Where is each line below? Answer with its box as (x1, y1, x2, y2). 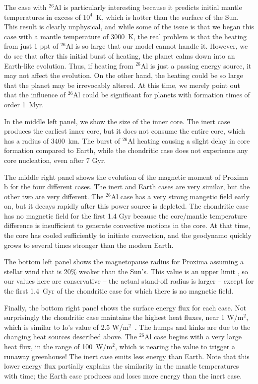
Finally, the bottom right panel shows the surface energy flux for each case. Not (4, 302, 247, 312)
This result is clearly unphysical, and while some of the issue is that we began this (4, 21, 254, 32)
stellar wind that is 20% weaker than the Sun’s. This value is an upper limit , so (4, 266, 248, 276)
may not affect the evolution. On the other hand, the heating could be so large (4, 70, 243, 80)
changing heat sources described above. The (4, 331, 137, 342)
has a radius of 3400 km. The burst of (4, 135, 121, 146)
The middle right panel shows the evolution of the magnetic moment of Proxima (4, 171, 249, 182)
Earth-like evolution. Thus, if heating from (4, 60, 133, 71)
